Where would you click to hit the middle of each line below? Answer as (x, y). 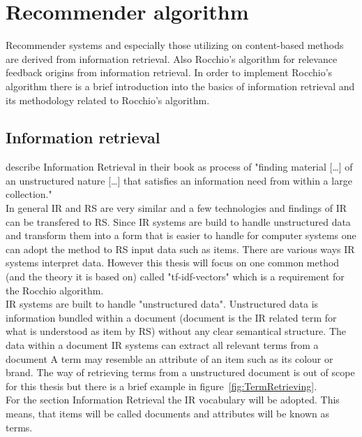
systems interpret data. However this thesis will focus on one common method (173, 263)
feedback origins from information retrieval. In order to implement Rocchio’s (169, 72)
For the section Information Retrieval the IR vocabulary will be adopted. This (173, 400)
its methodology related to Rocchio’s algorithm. (108, 100)
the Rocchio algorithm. (55, 290)
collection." (29, 194)
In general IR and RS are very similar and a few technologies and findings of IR (176, 208)
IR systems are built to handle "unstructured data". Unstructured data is (162, 304)
